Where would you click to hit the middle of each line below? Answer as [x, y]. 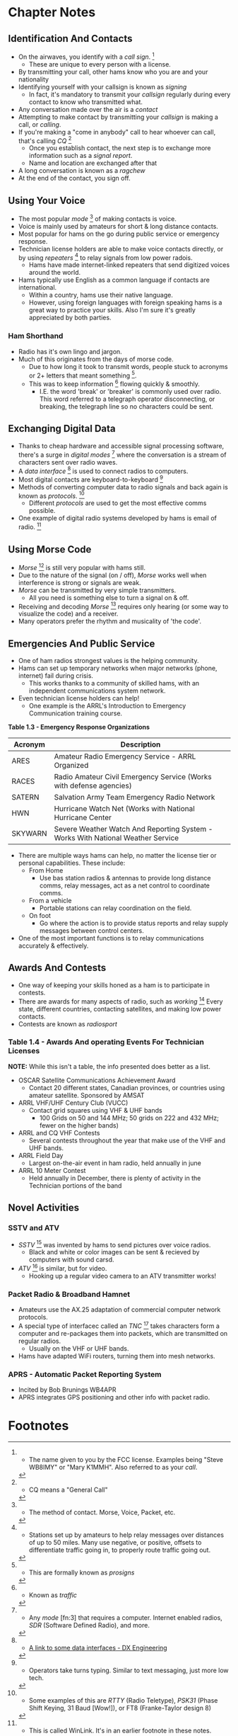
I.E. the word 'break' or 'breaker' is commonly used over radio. [130, 392]
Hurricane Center [83, 817]
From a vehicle [50, 901]
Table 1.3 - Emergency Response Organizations [79, 727]
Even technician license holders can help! [79, 698]
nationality [33, 79]
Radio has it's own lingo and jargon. [70, 351]
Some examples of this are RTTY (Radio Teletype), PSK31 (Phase [123, 1701]
